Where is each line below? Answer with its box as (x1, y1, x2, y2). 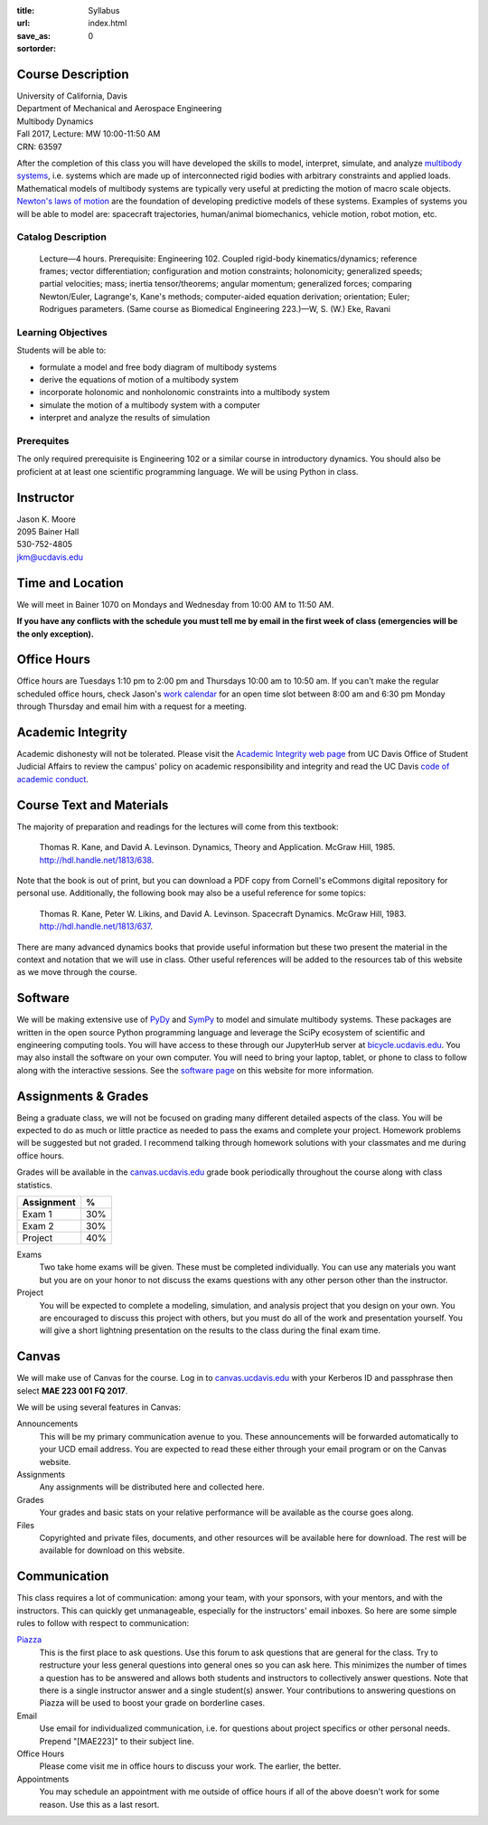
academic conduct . (16, 773, 89, 784)
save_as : (16, 30, 52, 41)
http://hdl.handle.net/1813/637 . (39, 921, 154, 931)
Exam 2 (22, 1220, 54, 1233)
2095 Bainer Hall (16, 526, 80, 537)
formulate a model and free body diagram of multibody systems (39, 362, 277, 373)
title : (16, 5, 35, 15)
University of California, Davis (16, 90, 128, 101)
